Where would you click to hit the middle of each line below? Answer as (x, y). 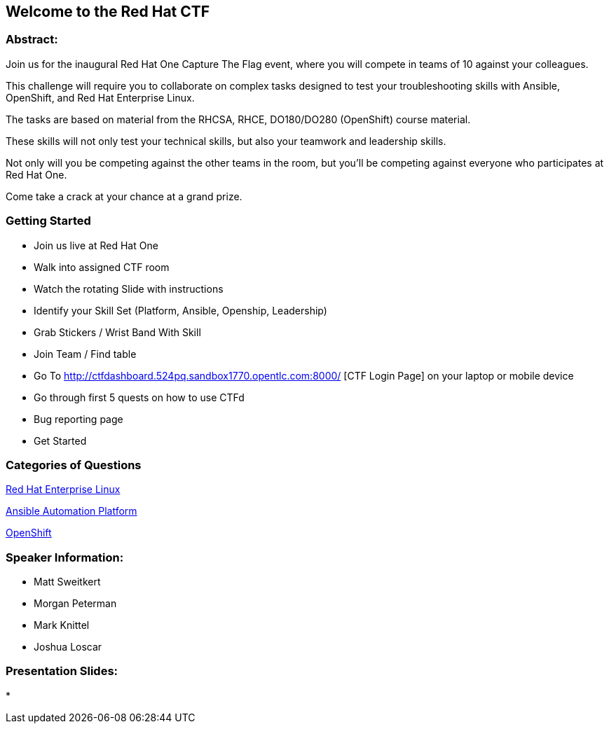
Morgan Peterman (75, 604)
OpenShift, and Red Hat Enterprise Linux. (100, 97)
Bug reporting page (78, 419)
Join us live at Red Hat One (96, 245)
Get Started (60, 440)
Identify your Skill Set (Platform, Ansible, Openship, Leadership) (180, 310)
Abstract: (32, 40)
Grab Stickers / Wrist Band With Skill (117, 332)
